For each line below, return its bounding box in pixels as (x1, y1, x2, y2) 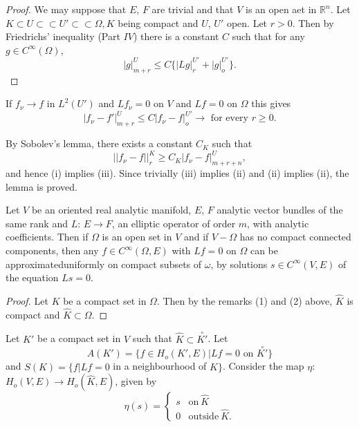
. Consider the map (222, 359, 304, 373)
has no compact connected (239, 229, 351, 244)
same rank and (6, 216, 68, 230)
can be (250, 243, 279, 258)
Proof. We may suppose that (6, 2, 127, 16)
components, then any (6, 243, 99, 258)
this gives (251, 96, 291, 111)
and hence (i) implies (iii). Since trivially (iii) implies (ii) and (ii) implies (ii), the (6, 166, 349, 180)
